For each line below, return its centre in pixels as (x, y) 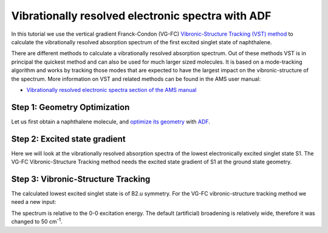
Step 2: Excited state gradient (68, 139)
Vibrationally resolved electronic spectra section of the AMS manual (111, 90)
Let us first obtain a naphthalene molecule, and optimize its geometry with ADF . (111, 122)
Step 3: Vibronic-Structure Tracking (81, 179)
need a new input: (34, 202)
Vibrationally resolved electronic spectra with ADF (141, 16)
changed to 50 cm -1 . (37, 221)
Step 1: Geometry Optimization (70, 107)
